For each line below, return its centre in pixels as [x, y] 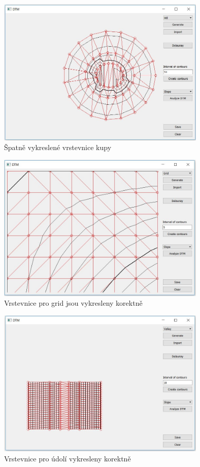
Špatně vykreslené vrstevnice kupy [58, 147]
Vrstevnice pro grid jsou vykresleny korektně [73, 303]
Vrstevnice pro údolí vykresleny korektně [68, 458]
